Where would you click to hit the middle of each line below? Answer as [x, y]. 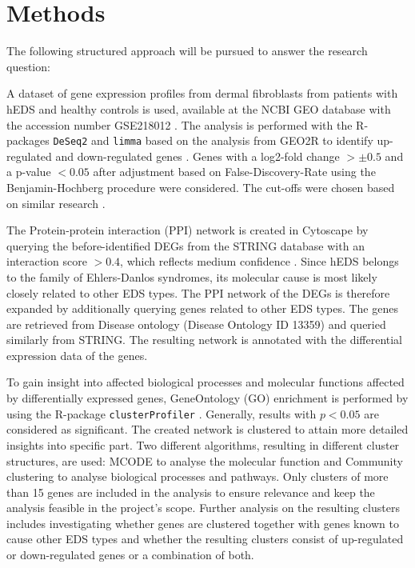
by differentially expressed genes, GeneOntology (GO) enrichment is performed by [207, 398]
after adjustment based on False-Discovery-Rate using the [234, 172]
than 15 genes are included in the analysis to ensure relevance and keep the [191, 492]
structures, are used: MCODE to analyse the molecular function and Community [205, 460]
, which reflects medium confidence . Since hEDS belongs [259, 261]
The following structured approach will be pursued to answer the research [187, 51]
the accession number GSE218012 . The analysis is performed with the [180, 124]
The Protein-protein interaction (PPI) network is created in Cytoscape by [188, 230]
